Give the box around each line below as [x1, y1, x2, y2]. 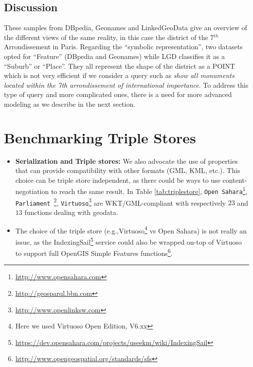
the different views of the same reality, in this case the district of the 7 [4, 32, 214, 42]
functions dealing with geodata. [24, 207, 118, 217]
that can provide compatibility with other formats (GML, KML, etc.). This [15, 165, 240, 175]
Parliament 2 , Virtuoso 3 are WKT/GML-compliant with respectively [15, 196, 226, 208]
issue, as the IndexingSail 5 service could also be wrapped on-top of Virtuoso [15, 235, 242, 247]
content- [222, 174, 247, 185]
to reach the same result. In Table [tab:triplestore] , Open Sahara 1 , [51, 185, 248, 196]
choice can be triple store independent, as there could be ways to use [15, 174, 220, 185]
